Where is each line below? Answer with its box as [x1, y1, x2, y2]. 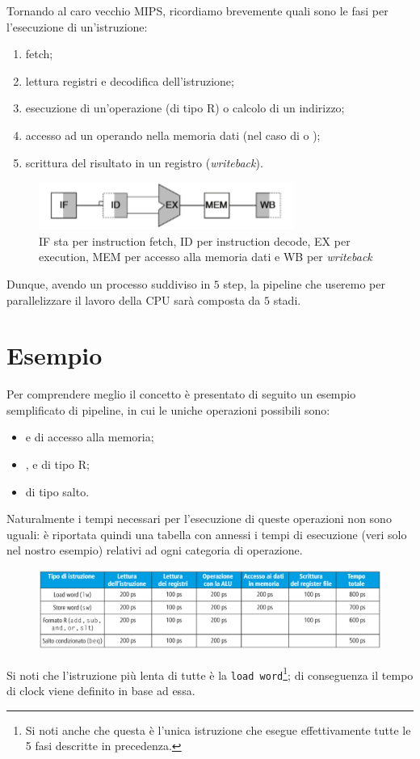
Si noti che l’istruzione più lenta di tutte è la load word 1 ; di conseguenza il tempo [6, 664, 414, 683]
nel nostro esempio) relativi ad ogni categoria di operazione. [6, 542, 303, 559]
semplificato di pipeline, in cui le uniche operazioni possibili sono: [6, 401, 330, 418]
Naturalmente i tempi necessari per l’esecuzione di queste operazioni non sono [6, 510, 392, 527]
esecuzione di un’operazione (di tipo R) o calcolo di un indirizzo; [25, 99, 345, 116]
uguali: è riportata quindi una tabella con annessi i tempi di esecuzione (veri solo [6, 525, 407, 542]
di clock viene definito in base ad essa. [6, 682, 195, 699]
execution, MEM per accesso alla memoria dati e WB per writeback [39, 248, 372, 265]
